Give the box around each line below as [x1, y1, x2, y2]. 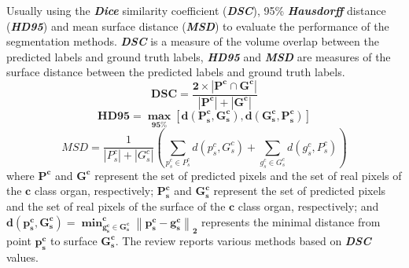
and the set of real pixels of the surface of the [6, 198, 226, 214]
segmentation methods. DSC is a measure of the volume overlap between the [6, 33, 379, 50]
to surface [50, 232, 98, 248]
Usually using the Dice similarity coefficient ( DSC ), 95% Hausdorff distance [6, 2, 386, 18]
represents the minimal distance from [201, 213, 381, 229]
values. [6, 248, 39, 265]
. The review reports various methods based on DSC [115, 232, 371, 248]
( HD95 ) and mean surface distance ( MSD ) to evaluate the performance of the [6, 17, 389, 34]
